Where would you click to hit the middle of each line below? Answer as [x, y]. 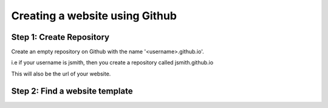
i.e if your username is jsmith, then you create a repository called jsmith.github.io [112, 63]
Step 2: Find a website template [72, 91]
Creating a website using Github [94, 16]
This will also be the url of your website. [61, 74]
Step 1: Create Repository [60, 37]
